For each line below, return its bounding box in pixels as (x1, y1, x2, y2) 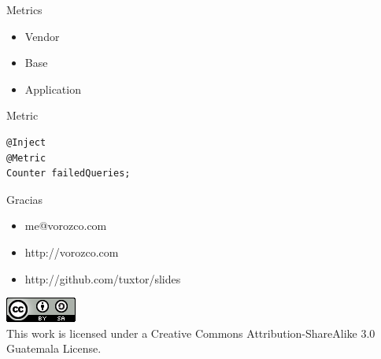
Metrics (6, 2, 43, 17)
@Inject (6, 136, 46, 148)
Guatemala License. (6, 340, 102, 357)
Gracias (6, 191, 43, 207)
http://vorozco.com (24, 243, 119, 260)
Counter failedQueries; (6, 168, 131, 179)
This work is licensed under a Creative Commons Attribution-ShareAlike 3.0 (6, 324, 375, 341)
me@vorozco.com (24, 217, 107, 234)
